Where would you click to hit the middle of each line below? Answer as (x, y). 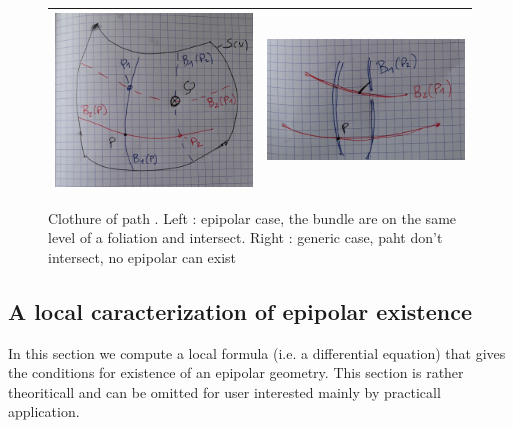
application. (44, 411)
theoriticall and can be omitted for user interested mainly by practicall (224, 391)
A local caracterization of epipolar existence (240, 310)
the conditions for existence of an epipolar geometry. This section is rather (236, 372)
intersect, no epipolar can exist (142, 256)
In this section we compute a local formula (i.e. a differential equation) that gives (257, 352)
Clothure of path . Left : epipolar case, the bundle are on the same (252, 217)
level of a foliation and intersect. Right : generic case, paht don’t (245, 237)
